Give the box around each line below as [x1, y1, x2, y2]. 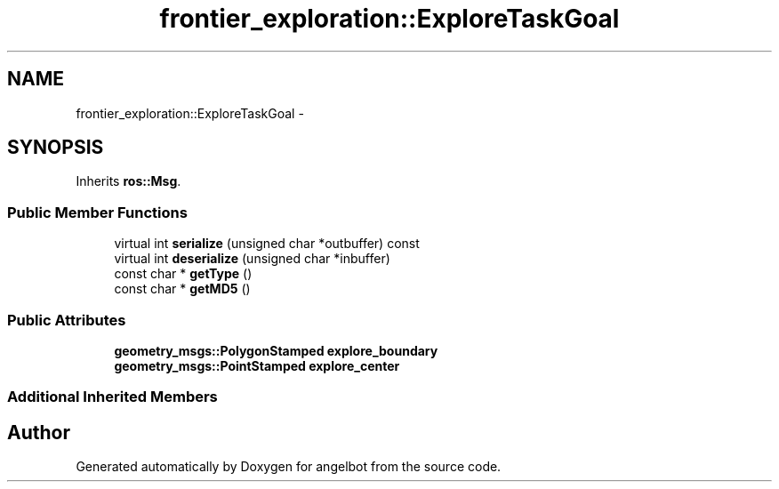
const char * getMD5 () [114, 281, 251, 297]
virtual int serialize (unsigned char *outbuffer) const [114, 236, 420, 252]
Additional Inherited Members [7, 388, 218, 406]
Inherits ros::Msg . [76, 173, 181, 189]
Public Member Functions [7, 203, 188, 221]
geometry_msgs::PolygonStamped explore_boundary [114, 342, 438, 358]
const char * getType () [114, 266, 253, 282]
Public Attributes [7, 310, 126, 329]
